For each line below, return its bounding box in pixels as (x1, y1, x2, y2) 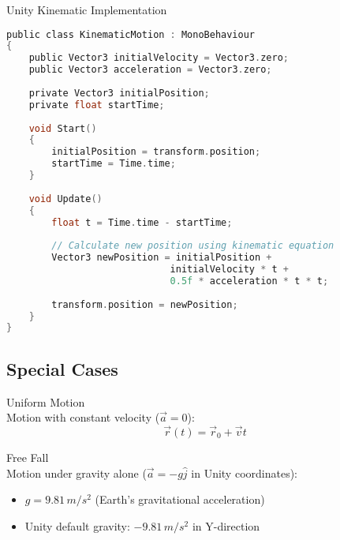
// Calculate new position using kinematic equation (51, 240, 334, 252)
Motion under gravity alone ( (6, 464, 147, 481)
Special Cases (6, 356, 118, 381)
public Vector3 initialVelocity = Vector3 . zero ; (28, 52, 289, 64)
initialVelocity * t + (170, 264, 289, 276)
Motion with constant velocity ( (6, 409, 160, 426)
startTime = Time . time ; (51, 158, 176, 170)
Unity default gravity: (24, 517, 130, 534)
